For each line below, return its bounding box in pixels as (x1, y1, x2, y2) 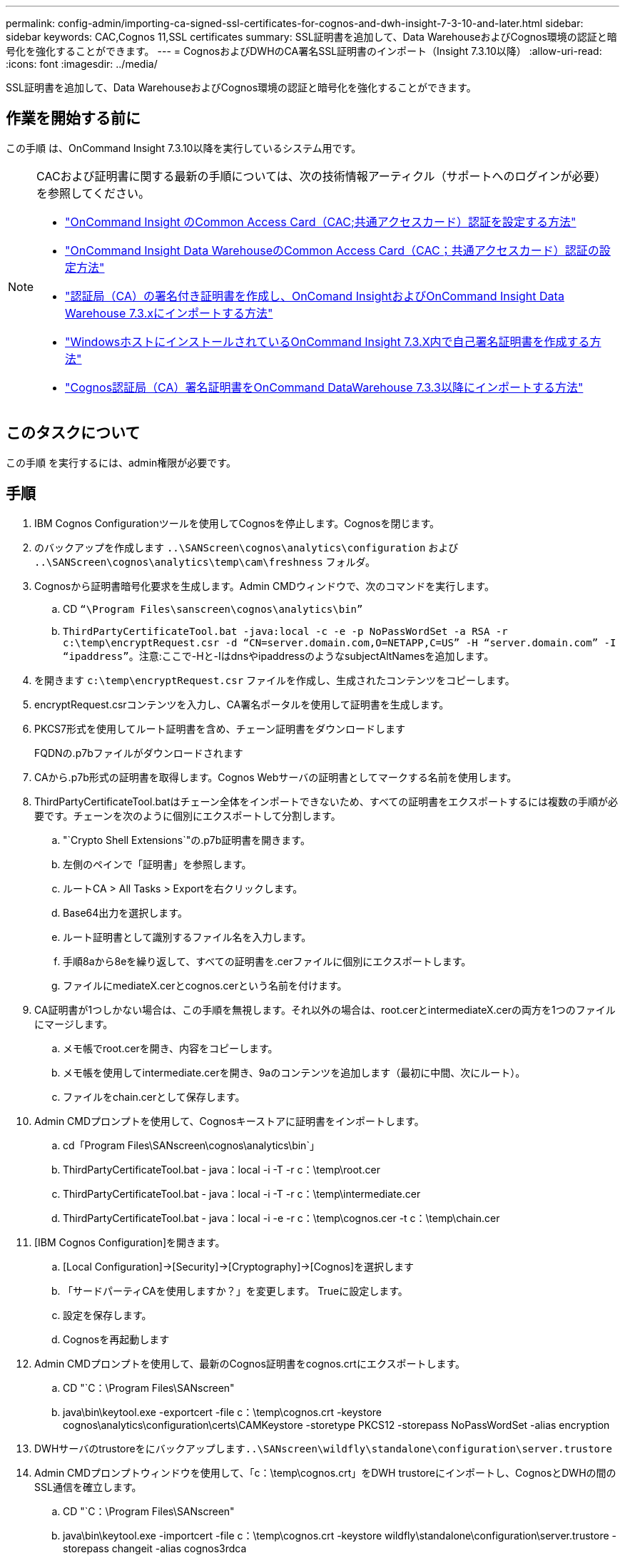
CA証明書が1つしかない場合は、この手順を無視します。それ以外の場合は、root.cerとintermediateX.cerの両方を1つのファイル (34, 1003, 616, 1016)
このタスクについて (6, 424, 141, 442)
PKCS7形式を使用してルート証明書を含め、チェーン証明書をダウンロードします (34, 722, 405, 735)
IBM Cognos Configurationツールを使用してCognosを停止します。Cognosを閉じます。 (34, 516, 440, 529)
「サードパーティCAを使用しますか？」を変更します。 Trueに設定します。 (63, 1284, 408, 1297)
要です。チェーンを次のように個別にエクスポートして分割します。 (34, 809, 341, 822)
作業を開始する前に (6, 109, 141, 128)
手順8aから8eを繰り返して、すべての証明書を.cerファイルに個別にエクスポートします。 (63, 954, 472, 967)
